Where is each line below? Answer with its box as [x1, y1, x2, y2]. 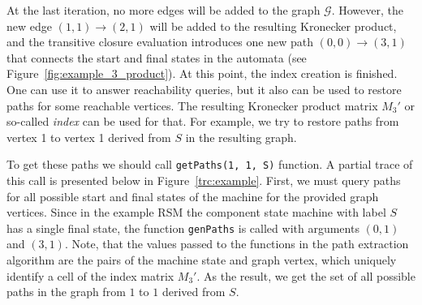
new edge [6, 17, 52, 34]
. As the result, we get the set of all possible [196, 267, 416, 284]
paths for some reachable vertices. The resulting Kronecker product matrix [6, 97, 378, 114]
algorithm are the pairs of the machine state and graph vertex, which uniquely [6, 251, 397, 268]
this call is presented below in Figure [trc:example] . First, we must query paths [6, 172, 401, 188]
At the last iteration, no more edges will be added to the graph [6, 2, 321, 18]
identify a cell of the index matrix [6, 267, 174, 284]
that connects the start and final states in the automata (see [6, 49, 307, 66]
